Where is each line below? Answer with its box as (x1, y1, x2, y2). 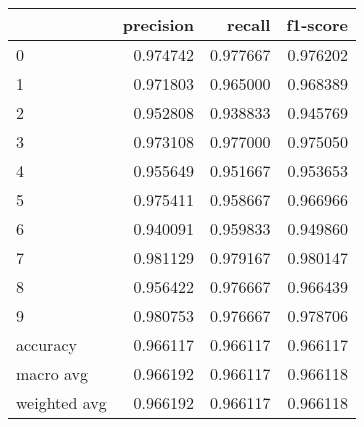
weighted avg (16, 391, 107, 414)
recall (227, 13, 271, 36)
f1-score (286, 13, 349, 36)
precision (122, 13, 194, 36)
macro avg (16, 362, 89, 385)
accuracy (16, 333, 77, 356)
